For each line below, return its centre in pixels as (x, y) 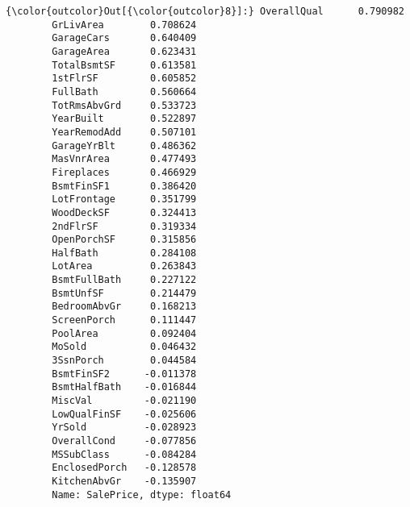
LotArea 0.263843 (124, 266)
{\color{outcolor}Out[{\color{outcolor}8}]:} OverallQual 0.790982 (205, 11)
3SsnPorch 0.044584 (124, 361)
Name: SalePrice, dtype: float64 (142, 495)
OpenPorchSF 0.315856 (124, 240)
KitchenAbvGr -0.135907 (124, 481)
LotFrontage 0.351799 (124, 199)
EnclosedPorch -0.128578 (124, 468)
